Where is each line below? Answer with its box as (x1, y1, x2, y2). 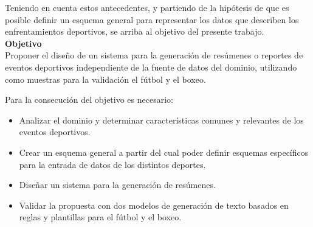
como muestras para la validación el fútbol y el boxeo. (5, 72, 206, 85)
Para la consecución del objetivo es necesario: (5, 93, 173, 106)
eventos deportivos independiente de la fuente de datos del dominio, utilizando (5, 60, 297, 73)
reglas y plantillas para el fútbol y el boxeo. (19, 211, 182, 223)
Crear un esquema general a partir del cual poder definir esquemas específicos (19, 145, 309, 158)
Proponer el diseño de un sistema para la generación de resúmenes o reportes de (5, 49, 303, 61)
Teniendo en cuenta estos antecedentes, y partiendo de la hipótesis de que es (5, 1, 289, 13)
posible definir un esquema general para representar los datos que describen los (5, 13, 299, 26)
